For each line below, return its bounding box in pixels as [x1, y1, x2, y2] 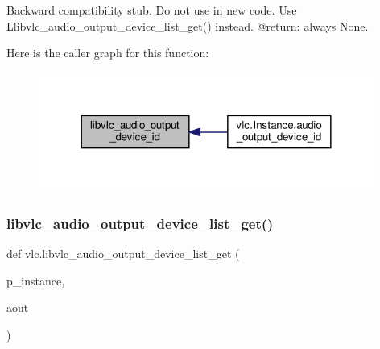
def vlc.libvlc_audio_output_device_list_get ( [6, 245, 240, 262]
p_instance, [6, 272, 65, 289]
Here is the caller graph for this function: [6, 44, 209, 61]
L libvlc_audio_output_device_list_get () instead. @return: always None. [6, 17, 369, 34]
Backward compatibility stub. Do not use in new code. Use [6, 2, 297, 18]
